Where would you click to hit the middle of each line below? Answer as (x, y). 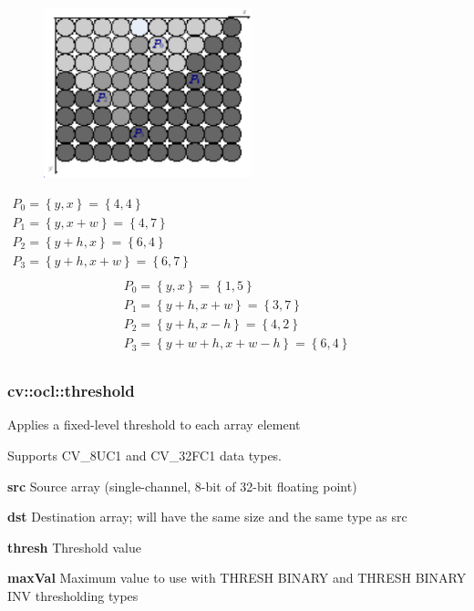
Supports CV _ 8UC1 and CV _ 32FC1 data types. (145, 455)
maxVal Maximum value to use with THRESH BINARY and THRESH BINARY (237, 578)
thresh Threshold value (74, 547)
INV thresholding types (73, 595)
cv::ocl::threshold (71, 391)
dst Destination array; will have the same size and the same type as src (207, 517)
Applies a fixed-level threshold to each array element (154, 425)
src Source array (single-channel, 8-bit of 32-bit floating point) (182, 486)
